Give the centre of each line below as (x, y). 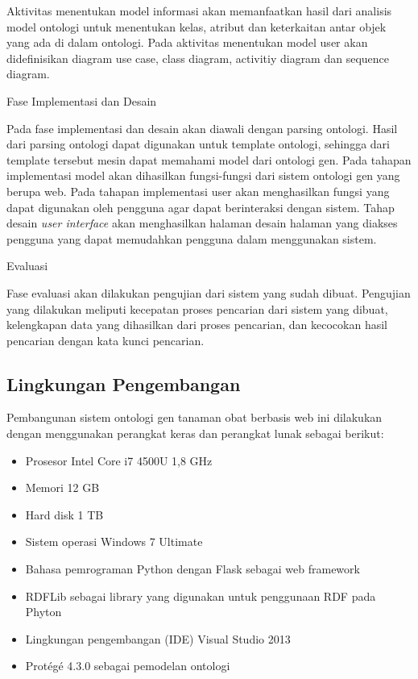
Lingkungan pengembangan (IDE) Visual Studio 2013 (158, 638)
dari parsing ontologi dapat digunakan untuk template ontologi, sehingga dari (198, 144)
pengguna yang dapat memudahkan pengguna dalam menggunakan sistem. (192, 238)
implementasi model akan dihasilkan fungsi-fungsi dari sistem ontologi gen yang (203, 175)
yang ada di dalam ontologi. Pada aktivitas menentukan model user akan (187, 42)
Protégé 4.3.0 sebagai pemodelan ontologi (128, 666)
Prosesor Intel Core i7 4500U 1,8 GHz (119, 460)
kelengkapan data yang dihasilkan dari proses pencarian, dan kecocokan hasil (197, 325)
